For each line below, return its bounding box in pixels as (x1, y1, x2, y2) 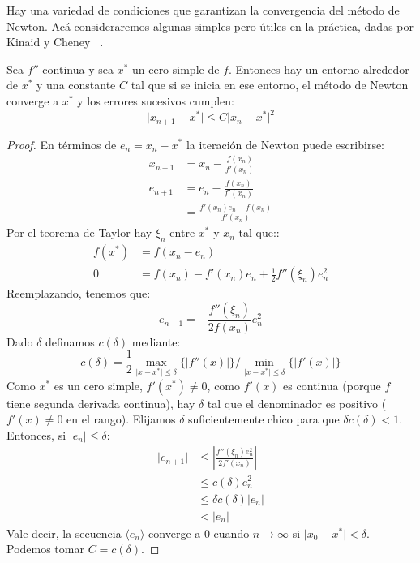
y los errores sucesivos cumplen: (77, 92, 234, 109)
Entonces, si (6, 426, 66, 443)
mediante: (131, 333, 181, 350)
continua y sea (42, 60, 114, 77)
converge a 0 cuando (148, 524, 250, 541)
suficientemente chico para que (188, 410, 340, 428)
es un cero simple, (54, 376, 143, 393)
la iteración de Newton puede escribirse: (186, 135, 385, 153)
